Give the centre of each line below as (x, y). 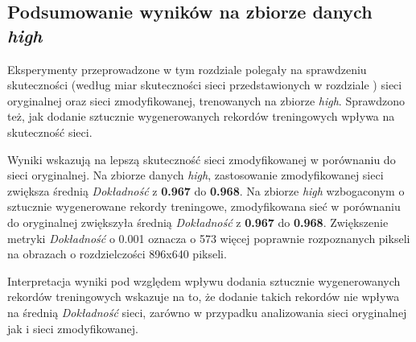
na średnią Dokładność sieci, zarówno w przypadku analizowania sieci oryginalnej (207, 312)
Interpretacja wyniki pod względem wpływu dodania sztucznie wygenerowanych (204, 280)
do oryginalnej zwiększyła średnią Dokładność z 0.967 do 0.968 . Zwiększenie (198, 222)
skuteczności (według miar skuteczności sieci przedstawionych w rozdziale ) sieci (205, 85)
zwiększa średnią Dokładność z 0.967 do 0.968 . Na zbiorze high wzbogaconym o (206, 190)
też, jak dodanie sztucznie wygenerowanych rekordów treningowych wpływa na (201, 116)
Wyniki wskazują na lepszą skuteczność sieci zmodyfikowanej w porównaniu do (202, 159)
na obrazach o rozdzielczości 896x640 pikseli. (117, 254)
